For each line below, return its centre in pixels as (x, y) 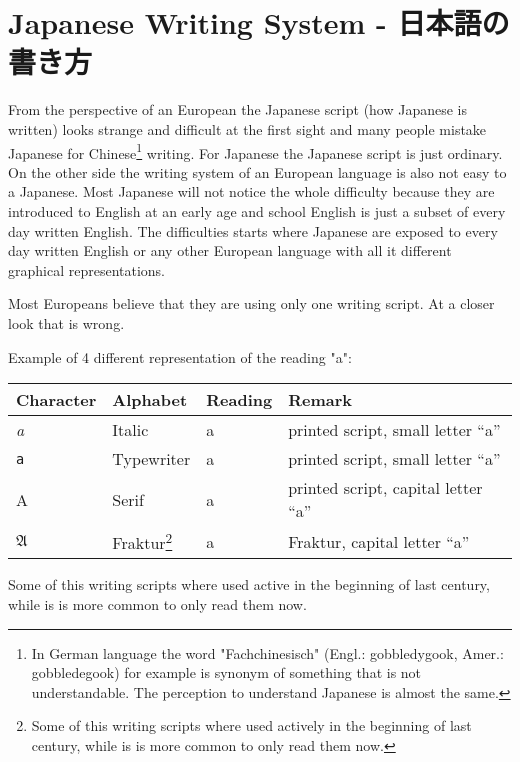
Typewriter (151, 459)
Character (56, 400)
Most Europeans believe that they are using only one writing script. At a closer (251, 303)
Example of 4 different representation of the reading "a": (180, 356)
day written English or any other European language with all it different (230, 250)
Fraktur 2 (142, 541)
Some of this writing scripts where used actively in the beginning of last (251, 725)
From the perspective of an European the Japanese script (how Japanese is (238, 109)
